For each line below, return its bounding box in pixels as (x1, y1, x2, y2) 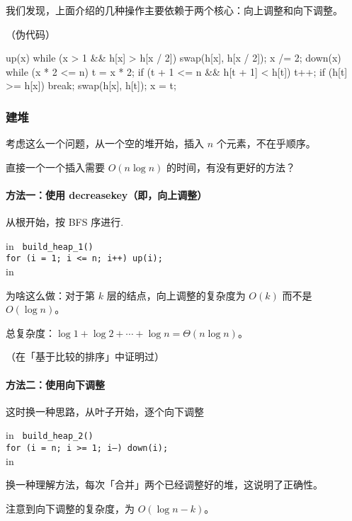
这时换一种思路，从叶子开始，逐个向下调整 (6, 403, 204, 418)
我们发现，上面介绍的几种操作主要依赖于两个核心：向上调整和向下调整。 (6, 3, 343, 17)
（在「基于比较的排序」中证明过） (6, 349, 164, 364)
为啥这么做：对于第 (6, 287, 95, 302)
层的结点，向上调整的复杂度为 (106, 287, 246, 302)
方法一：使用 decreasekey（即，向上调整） (6, 187, 208, 202)
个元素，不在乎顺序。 (216, 136, 316, 151)
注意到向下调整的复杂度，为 (6, 500, 135, 515)
